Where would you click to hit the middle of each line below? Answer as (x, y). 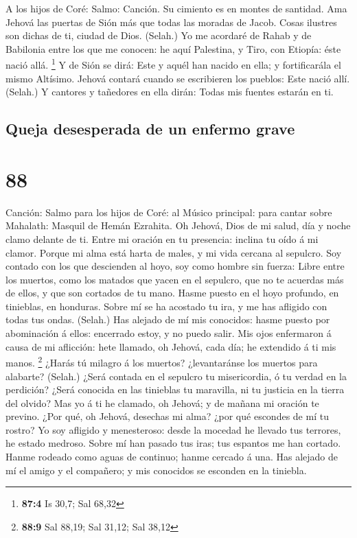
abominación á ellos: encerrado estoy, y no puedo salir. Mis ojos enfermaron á (169, 333)
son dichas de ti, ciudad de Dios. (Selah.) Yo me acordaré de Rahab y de (159, 35)
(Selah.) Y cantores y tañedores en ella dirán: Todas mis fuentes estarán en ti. (170, 92)
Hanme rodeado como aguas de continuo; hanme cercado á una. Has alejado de (172, 457)
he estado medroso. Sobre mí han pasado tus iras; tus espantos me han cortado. (173, 443)
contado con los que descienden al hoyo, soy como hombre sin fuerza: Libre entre (175, 266)
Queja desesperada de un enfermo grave (150, 129)
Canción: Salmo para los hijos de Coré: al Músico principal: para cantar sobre (169, 212)
